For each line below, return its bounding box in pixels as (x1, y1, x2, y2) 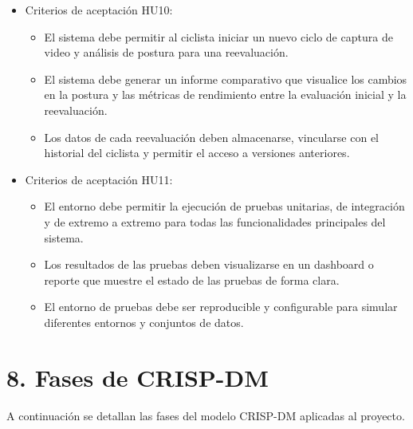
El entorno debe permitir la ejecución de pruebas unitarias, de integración (44, 198, 405, 214)
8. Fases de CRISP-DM (6, 360, 269, 393)
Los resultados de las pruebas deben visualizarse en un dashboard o (44, 256, 374, 273)
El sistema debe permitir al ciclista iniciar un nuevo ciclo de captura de (44, 28, 393, 45)
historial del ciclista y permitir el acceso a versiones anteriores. (44, 144, 350, 161)
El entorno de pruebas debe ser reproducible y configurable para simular (44, 298, 398, 315)
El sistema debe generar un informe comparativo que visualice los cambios (44, 70, 407, 87)
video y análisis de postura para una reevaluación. (44, 44, 289, 61)
